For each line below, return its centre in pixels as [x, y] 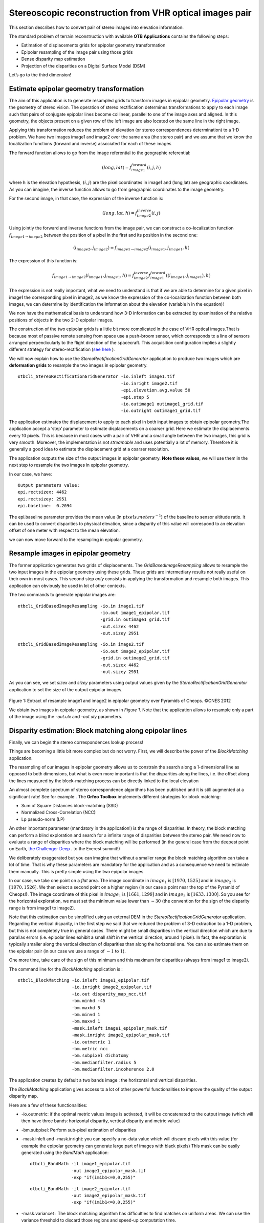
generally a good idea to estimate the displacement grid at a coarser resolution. [89, 449]
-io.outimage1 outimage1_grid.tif [162, 404]
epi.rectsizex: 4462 [42, 492]
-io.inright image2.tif [149, 383]
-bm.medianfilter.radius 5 [104, 1062]
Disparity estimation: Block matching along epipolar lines [98, 731]
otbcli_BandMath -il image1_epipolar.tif [80, 1164]
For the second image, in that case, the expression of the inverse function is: [86, 198]
